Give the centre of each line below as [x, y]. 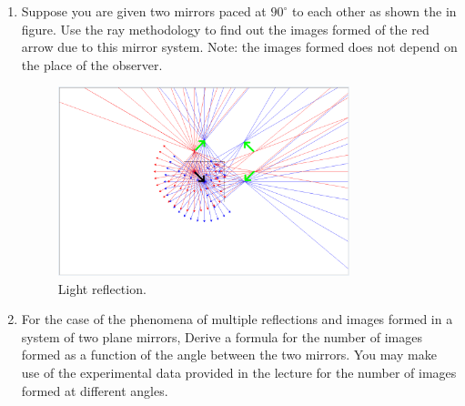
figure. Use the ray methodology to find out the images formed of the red [225, 29]
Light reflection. [102, 288]
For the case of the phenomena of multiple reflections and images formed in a [237, 319]
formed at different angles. [95, 390]
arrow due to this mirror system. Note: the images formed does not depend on [239, 47]
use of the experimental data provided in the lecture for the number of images [239, 372]
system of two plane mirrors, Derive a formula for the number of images [222, 336]
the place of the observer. [92, 64]
